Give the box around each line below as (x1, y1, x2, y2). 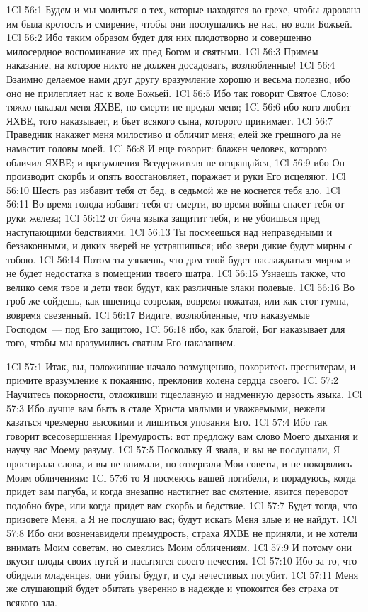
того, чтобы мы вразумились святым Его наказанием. (6, 335, 236, 350)
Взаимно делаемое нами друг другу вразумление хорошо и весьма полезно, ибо (6, 71, 350, 86)
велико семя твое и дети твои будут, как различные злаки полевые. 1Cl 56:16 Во (6, 279, 355, 294)
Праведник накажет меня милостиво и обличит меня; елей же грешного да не (6, 127, 341, 142)
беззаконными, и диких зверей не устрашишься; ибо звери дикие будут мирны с (6, 238, 353, 253)
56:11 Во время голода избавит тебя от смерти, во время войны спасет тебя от (6, 196, 345, 211)
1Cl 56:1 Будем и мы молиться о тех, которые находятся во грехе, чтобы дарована (6, 2, 361, 16)
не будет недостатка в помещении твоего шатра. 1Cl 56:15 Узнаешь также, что (6, 266, 346, 280)
